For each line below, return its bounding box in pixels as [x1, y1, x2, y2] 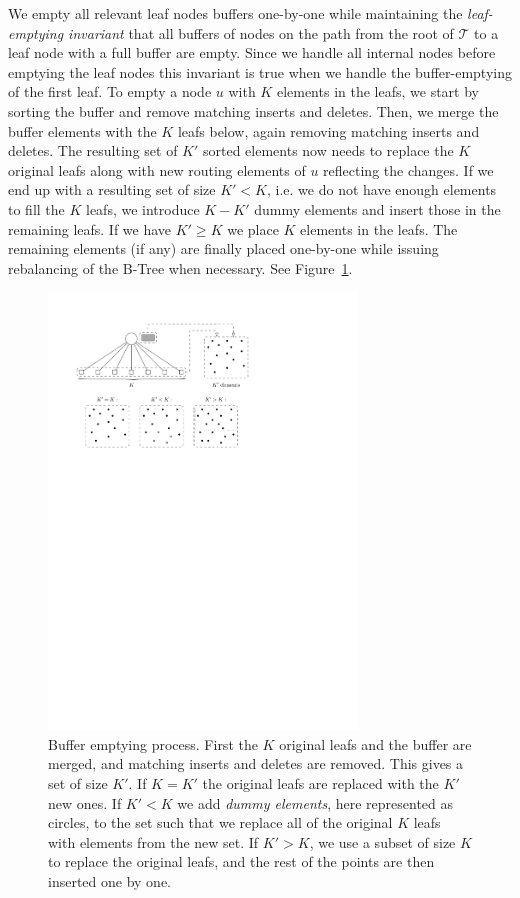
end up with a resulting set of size [8, 179, 216, 200]
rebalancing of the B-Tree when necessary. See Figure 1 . [8, 257, 353, 278]
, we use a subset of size [309, 831, 456, 852]
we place [227, 218, 279, 239]
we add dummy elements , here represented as [177, 792, 454, 813]
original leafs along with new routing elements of [8, 159, 306, 180]
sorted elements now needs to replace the [202, 140, 454, 161]
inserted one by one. [48, 871, 172, 891]
